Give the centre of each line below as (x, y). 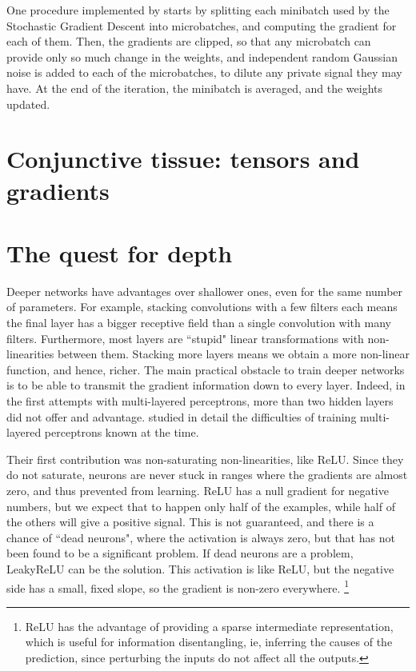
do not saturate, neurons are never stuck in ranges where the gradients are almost (207, 475)
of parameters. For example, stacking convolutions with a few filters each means (202, 307)
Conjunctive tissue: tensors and (183, 159)
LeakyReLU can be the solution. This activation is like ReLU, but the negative (200, 568)
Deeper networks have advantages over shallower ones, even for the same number (205, 291)
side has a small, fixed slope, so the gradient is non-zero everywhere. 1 (178, 586)
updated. (28, 104)
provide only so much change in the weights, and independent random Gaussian (202, 56)
